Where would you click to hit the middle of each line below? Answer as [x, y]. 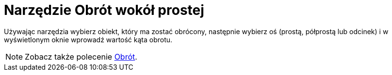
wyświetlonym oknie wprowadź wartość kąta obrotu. [88, 39]
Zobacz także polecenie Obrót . [81, 56]
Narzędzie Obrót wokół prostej [104, 10]
